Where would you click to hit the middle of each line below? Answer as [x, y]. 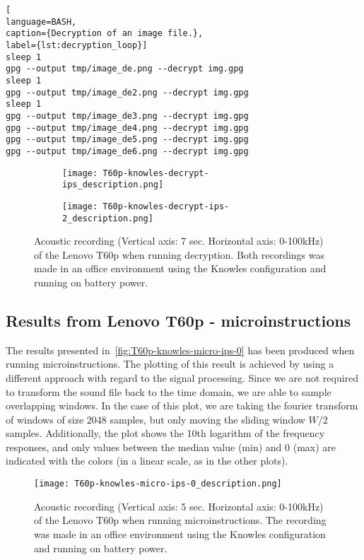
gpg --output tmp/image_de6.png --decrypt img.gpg [127, 151]
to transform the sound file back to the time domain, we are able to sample [169, 391]
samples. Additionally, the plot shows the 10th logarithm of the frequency [165, 433]
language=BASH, [41, 22]
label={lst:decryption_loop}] [77, 45]
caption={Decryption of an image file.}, [105, 34]
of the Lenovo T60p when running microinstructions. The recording [180, 520]
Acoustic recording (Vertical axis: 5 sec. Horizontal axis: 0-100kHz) [179, 506]
